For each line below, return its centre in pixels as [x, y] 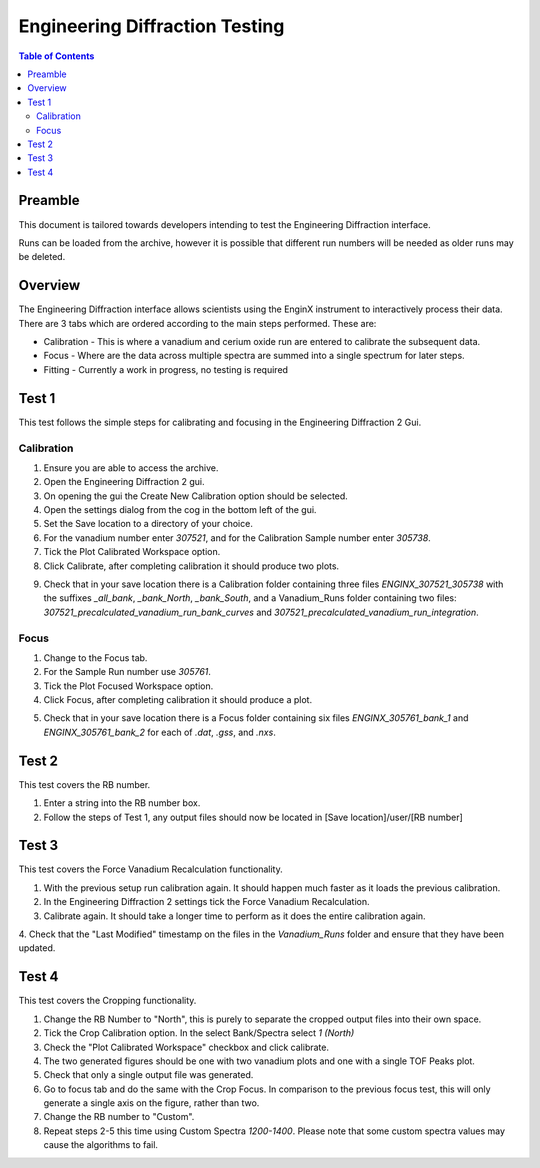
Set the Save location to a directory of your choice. [148, 524]
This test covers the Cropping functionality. [107, 1001]
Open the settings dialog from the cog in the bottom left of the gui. [180, 510]
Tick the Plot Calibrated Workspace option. [132, 552]
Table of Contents [56, 56]
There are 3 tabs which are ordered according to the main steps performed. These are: [197, 323]
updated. [37, 948]
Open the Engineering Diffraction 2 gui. [124, 482]
